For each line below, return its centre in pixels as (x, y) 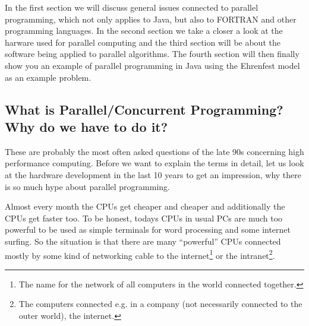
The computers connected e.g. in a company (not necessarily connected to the (160, 304)
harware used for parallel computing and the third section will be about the (143, 42)
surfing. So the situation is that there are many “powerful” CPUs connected (143, 241)
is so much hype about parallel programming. (87, 186)
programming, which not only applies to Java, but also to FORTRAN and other (151, 19)
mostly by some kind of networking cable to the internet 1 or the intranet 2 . (140, 254)
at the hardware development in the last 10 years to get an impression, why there (153, 174)
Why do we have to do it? (86, 126)
